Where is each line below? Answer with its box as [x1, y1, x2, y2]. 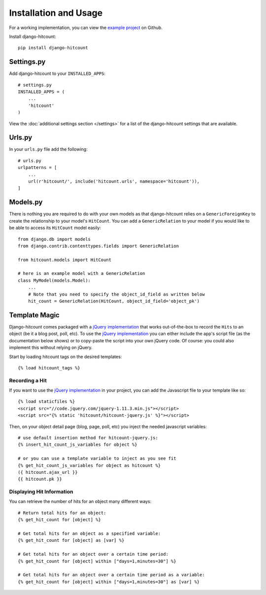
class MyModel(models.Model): [18, 277, 91, 283]
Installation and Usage [9, 7, 103, 18]
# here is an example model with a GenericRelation [18, 271, 145, 276]
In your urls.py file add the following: [9, 146, 88, 152]
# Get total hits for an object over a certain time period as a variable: [18, 572, 205, 578]
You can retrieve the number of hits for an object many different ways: [9, 498, 152, 504]
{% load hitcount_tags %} [18, 365, 81, 370]
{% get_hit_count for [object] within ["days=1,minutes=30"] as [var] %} [18, 579, 200, 585]
